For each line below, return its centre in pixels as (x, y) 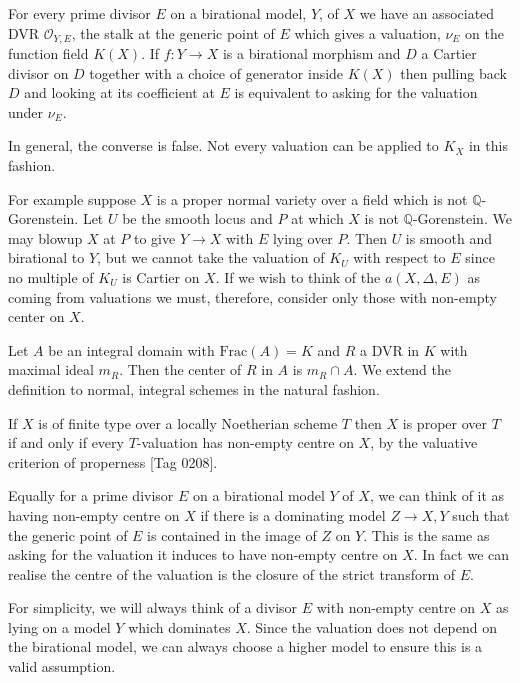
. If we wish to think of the (298, 276)
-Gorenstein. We (462, 218)
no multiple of (51, 276)
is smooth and (448, 237)
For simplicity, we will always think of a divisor (153, 607)
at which (317, 218)
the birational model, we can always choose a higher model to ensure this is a (245, 646)
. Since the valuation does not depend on (371, 626)
